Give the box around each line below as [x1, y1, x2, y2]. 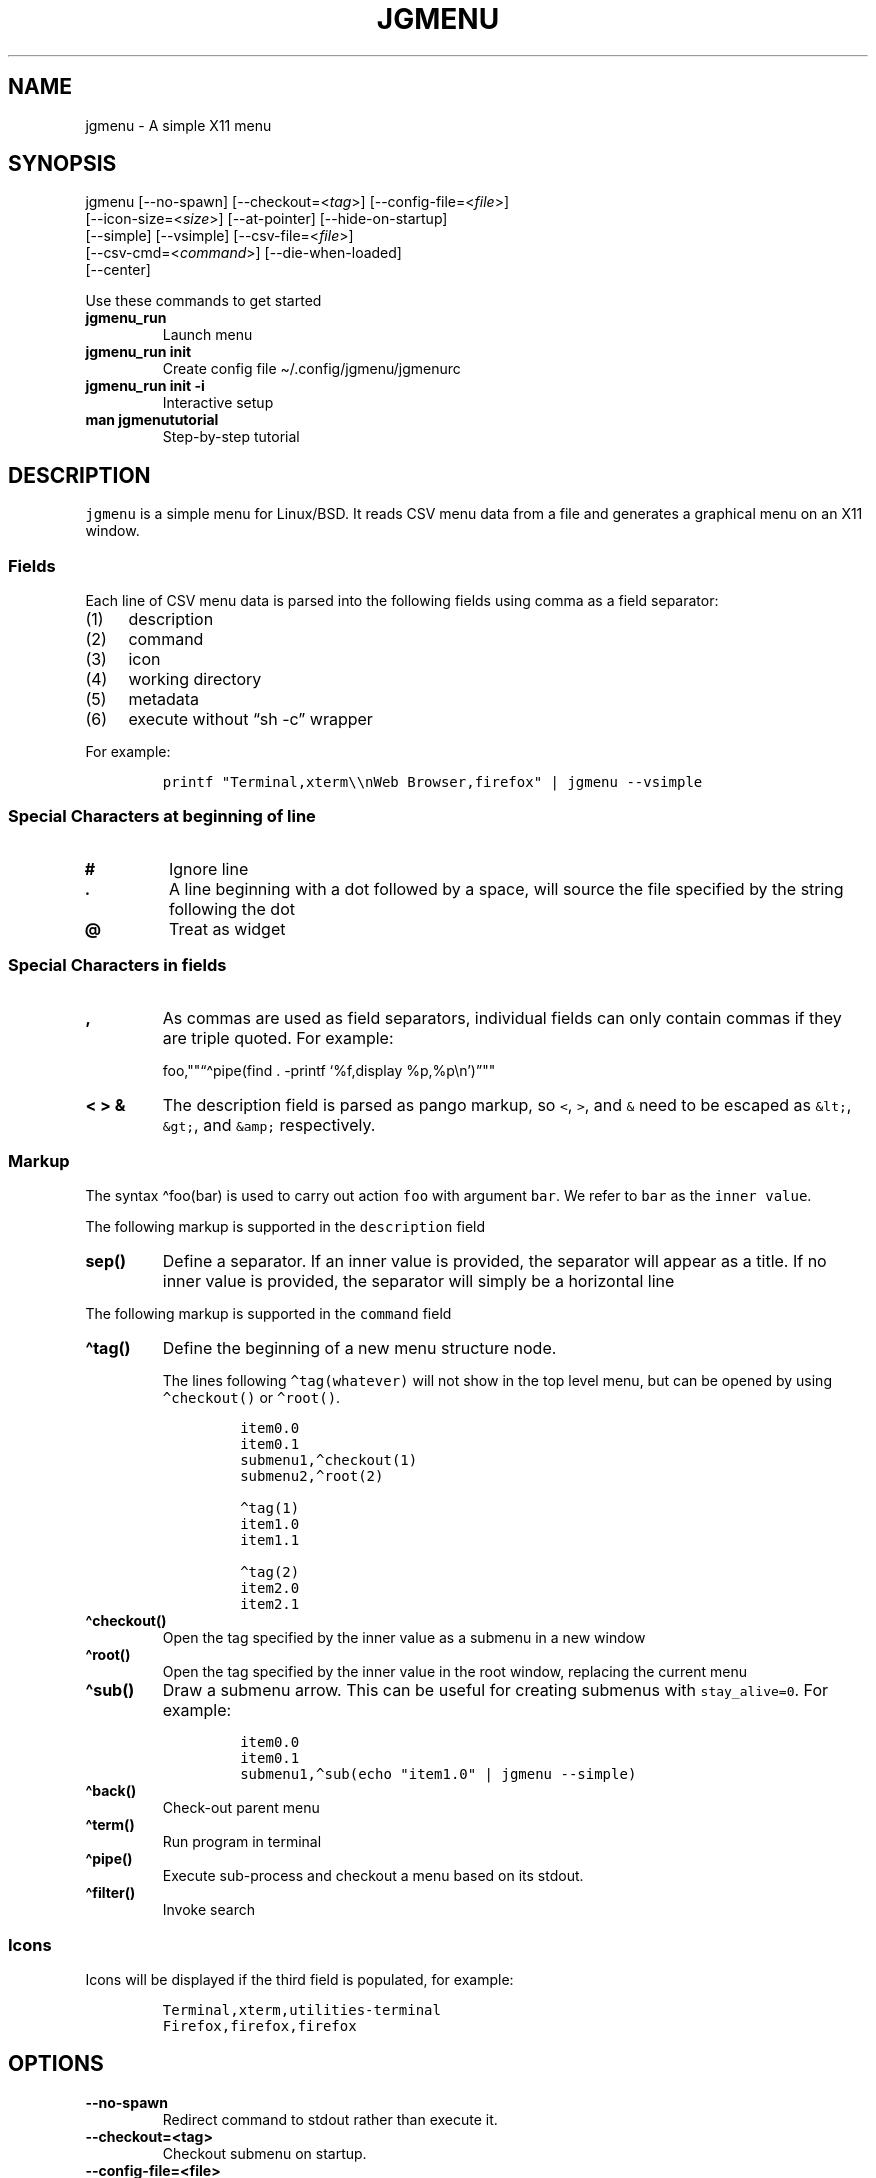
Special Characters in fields [8, 955, 227, 976]
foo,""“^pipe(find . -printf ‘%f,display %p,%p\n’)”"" [162, 1061, 496, 1079]
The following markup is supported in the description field [85, 1218, 486, 1236]
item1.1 [240, 1532, 300, 1549]
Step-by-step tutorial [162, 428, 300, 446]
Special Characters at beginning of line [8, 806, 316, 827]
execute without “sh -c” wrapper [128, 709, 373, 730]
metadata [128, 689, 200, 710]
